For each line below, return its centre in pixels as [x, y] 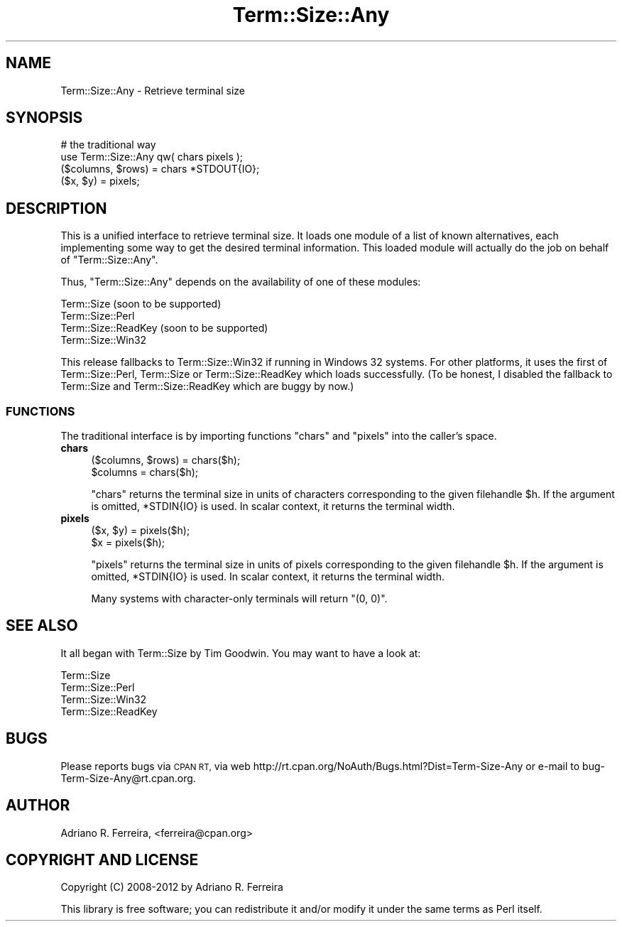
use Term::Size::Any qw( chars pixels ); [152, 157]
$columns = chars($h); [144, 472]
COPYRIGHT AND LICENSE [102, 860]
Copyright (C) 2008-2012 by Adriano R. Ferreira [172, 887]
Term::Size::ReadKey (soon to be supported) [164, 328]
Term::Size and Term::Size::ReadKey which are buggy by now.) [207, 386]
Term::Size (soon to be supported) [141, 304]
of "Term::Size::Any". [109, 260]
